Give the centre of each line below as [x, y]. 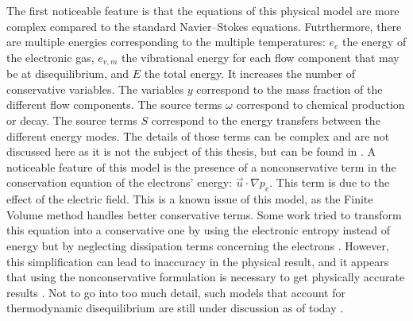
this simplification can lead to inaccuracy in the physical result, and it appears [198, 261]
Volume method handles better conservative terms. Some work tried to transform [204, 214]
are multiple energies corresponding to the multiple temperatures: [166, 42]
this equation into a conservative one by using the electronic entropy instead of [199, 230]
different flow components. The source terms [114, 104]
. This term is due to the [330, 182]
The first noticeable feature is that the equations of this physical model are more [203, 10]
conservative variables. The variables [95, 89]
